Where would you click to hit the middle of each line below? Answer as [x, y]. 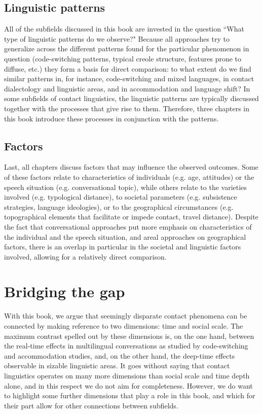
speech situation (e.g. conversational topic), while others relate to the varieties [125, 187]
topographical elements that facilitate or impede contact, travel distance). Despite [131, 217]
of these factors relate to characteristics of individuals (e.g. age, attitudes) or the [129, 177]
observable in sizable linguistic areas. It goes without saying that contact [117, 365]
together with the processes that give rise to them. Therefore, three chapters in [127, 108]
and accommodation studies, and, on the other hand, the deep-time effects [120, 355]
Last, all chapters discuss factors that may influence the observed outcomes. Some [131, 167]
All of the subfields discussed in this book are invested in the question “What [124, 29]
